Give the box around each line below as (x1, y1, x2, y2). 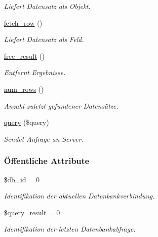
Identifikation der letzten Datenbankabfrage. (4, 224, 136, 234)
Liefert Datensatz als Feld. (4, 34, 84, 44)
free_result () (4, 50, 45, 61)
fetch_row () (4, 17, 42, 28)
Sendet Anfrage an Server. (4, 133, 83, 144)
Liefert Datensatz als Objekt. (4, 1, 91, 11)
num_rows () (4, 83, 44, 94)
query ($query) (4, 117, 49, 127)
